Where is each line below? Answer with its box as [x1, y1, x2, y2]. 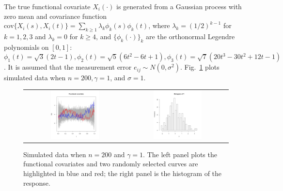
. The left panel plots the [143, 149, 217, 159]
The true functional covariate [4, 1, 91, 11]
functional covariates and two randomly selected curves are [23, 159, 198, 169]
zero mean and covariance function [4, 11, 107, 21]
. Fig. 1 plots [180, 62, 220, 72]
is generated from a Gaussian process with [116, 1, 242, 11]
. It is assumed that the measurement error [4, 62, 132, 72]
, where [148, 20, 170, 30]
